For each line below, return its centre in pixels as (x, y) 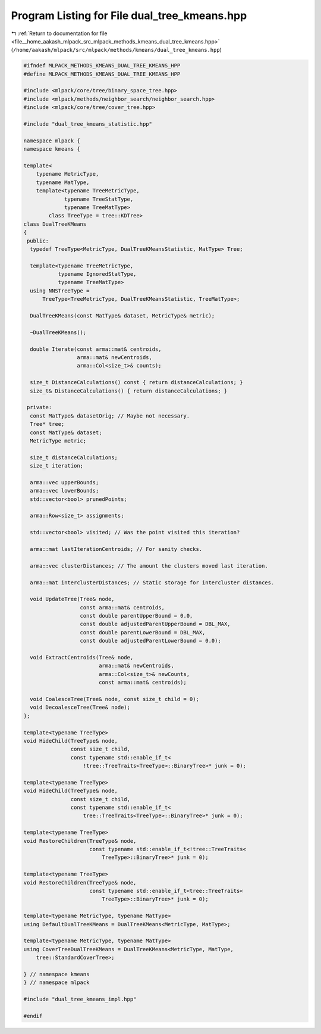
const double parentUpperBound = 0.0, (136, 616)
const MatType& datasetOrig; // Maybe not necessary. (110, 416)
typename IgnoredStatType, (97, 274)
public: (38, 241)
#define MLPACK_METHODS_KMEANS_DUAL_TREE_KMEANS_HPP (102, 74)
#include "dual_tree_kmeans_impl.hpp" (80, 999)
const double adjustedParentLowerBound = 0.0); (150, 641)
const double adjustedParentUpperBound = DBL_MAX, (155, 624)
